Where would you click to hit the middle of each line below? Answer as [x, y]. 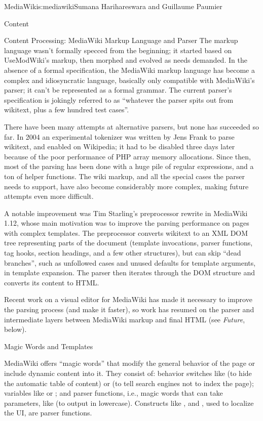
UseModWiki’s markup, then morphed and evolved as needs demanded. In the [126, 60]
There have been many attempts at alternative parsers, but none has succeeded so [132, 126]
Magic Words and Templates [49, 346]
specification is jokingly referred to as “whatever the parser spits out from [119, 99]
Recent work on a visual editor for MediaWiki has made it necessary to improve [128, 299]
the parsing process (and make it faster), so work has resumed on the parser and [129, 309]
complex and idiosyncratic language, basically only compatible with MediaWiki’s [129, 80]
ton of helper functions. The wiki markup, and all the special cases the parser [124, 176]
